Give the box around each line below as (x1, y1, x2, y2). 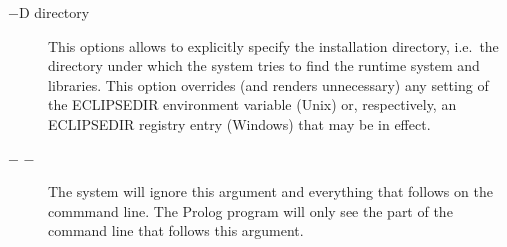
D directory (18, 2, 90, 22)
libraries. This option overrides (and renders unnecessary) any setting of (48, 74, 489, 95)
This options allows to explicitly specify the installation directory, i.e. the (48, 35, 499, 56)
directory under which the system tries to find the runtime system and (48, 55, 480, 76)
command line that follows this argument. (48, 220, 304, 241)
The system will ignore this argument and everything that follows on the (48, 181, 493, 202)
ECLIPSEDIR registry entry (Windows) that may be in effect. (48, 113, 431, 134)
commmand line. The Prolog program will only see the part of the (48, 200, 453, 221)
